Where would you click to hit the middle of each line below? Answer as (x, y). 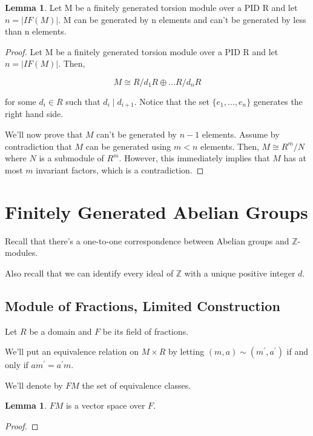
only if (17, 365)
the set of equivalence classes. (137, 385)
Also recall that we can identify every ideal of (89, 273)
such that (83, 101)
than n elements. (36, 31)
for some (21, 101)
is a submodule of (71, 158)
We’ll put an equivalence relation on (72, 351)
